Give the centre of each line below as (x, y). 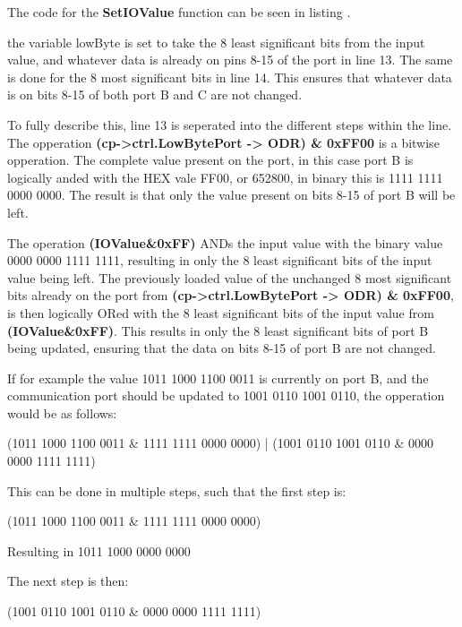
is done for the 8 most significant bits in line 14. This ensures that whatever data (230, 77)
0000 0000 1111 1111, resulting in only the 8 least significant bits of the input (220, 260)
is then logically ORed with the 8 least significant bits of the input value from (221, 312)
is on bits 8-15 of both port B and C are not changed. (155, 94)
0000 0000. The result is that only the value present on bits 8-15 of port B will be (231, 195)
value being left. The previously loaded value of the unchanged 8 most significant (230, 277)
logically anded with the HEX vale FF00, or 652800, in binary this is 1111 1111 (225, 177)
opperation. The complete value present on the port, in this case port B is (210, 160)
